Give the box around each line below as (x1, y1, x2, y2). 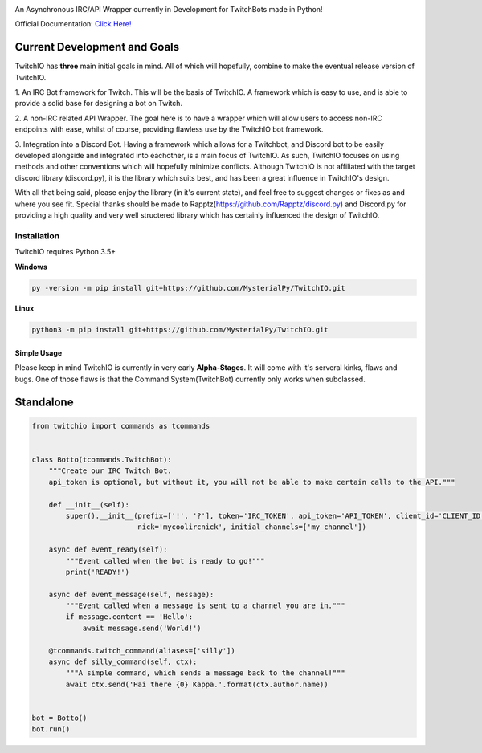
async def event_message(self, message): (48, 590, 214, 599)
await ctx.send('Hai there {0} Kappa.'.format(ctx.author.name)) (65, 679, 329, 689)
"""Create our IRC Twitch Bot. (48, 466, 172, 475)
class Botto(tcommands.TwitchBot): (31, 455, 172, 465)
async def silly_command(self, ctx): (48, 657, 198, 666)
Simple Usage (14, 348, 63, 358)
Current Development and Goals (14, 40, 180, 54)
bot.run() (31, 725, 71, 734)
